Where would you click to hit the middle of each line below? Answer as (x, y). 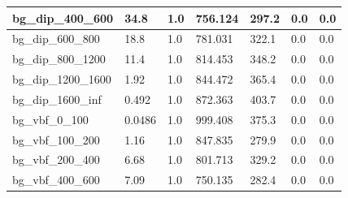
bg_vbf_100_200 (56, 139)
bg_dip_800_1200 (59, 59)
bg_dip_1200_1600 (62, 79)
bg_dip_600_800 (56, 39)
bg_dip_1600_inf (57, 99)
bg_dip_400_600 (63, 17)
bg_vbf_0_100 (50, 119)
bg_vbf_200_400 (56, 159)
